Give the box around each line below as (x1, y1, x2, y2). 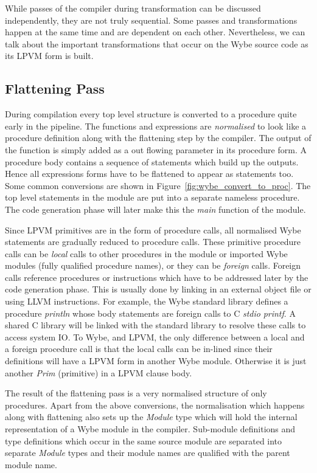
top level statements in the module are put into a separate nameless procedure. (5, 191, 300, 204)
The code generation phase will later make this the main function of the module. (5, 202, 306, 215)
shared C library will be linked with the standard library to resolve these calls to (5, 319, 306, 331)
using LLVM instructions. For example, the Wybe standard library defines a (5, 295, 288, 308)
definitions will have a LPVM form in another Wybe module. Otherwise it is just (5, 354, 307, 367)
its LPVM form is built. (5, 49, 94, 62)
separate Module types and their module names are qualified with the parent (5, 446, 290, 459)
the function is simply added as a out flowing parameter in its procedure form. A (5, 143, 307, 156)
